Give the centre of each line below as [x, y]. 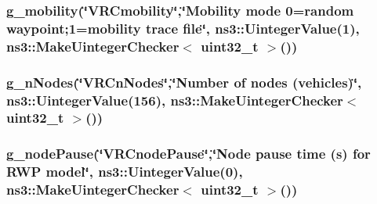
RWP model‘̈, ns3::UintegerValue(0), [125, 172]
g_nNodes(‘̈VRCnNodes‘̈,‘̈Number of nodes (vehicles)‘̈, [184, 82]
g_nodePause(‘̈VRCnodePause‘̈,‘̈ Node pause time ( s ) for [188, 154]
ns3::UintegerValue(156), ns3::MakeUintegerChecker [175, 100]
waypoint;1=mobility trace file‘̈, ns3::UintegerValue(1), [183, 28]
